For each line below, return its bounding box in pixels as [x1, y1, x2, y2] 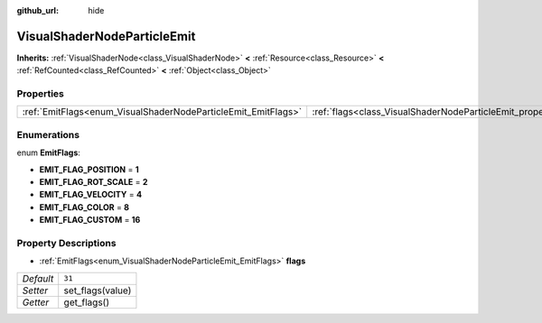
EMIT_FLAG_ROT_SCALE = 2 [39, 176, 148, 187]
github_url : [16, 5, 59, 15]
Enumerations [16, 128, 80, 141]
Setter [22, 284, 49, 297]
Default [22, 272, 54, 284]
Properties [16, 88, 65, 100]
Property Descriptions [16, 236, 117, 249]
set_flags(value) [63, 284, 132, 297]
